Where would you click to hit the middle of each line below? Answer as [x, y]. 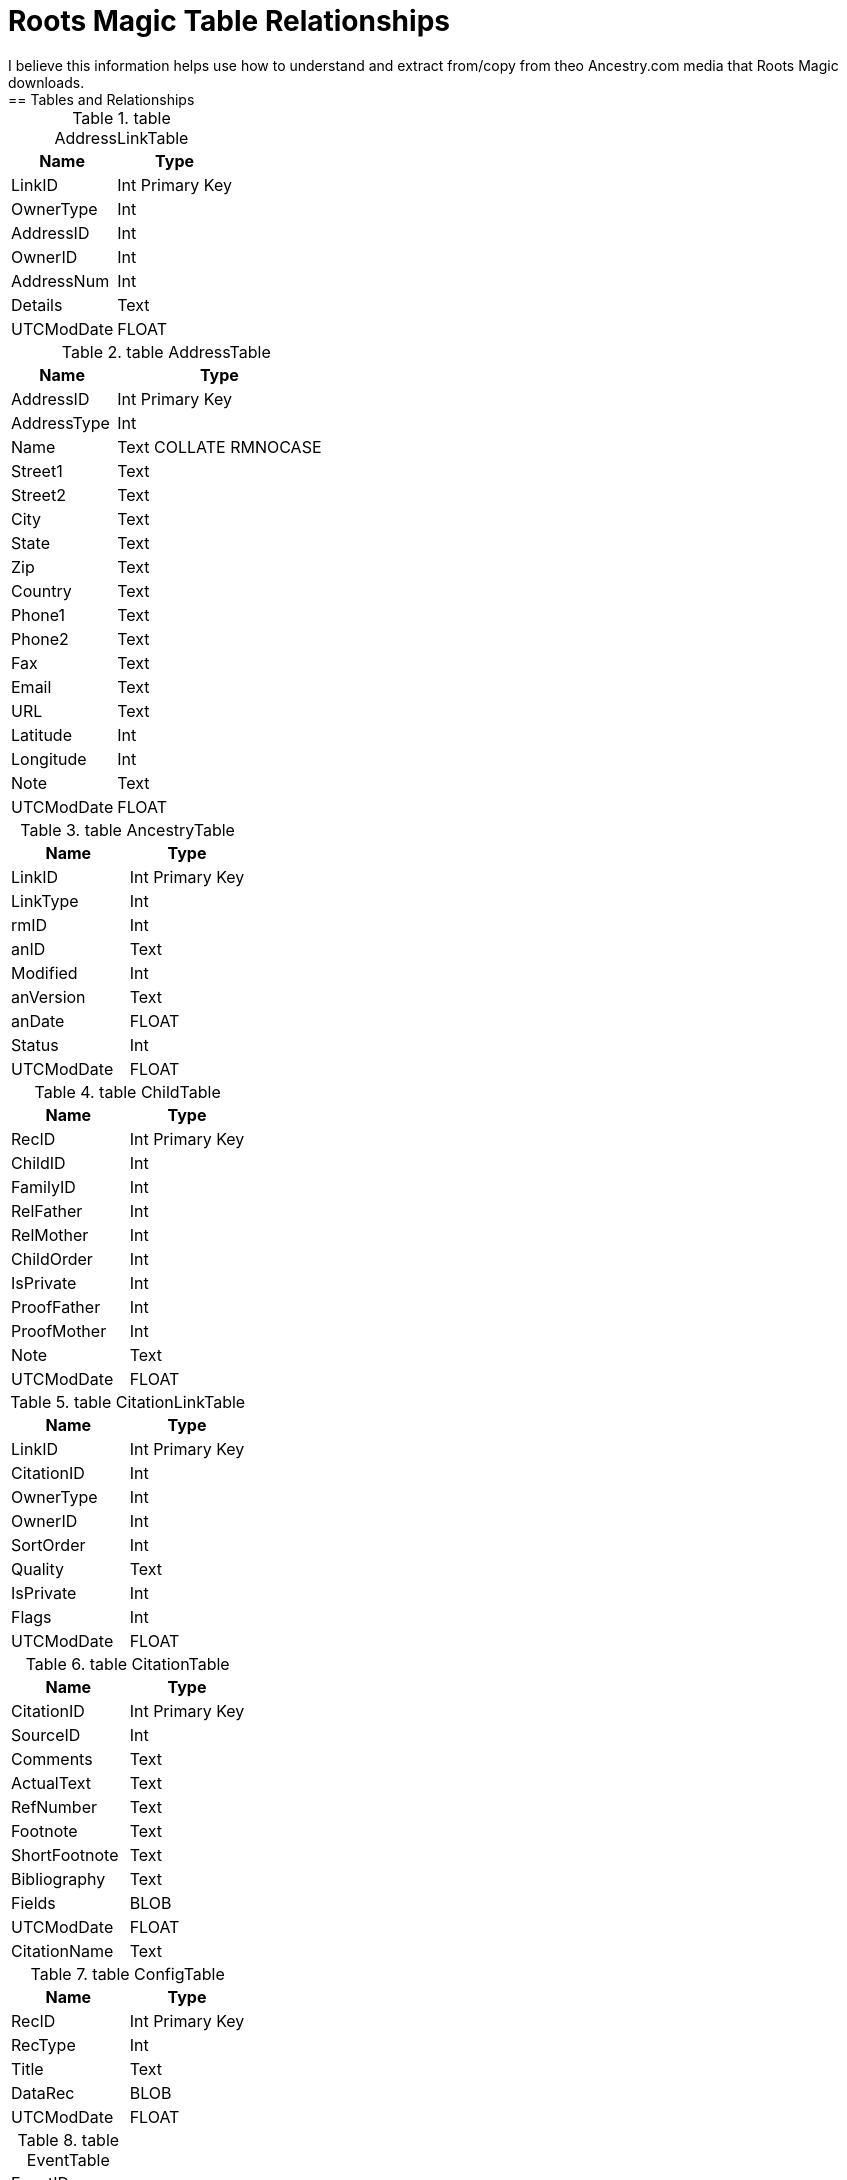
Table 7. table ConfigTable [127, 1973]
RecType [43, 2044]
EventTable [68, 2159]
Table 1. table [121, 117]
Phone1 [38, 614]
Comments [52, 1758]
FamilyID [43, 1186]
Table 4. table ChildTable [127, 1091]
